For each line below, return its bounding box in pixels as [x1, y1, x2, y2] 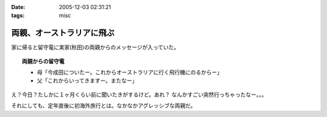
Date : [11, 4, 25, 10]
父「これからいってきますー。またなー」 [37, 77, 137, 84]
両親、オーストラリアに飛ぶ [11, 28, 114, 38]
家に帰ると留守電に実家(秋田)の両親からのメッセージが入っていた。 [11, 44, 180, 51]
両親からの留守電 [22, 58, 65, 65]
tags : [11, 12, 25, 19]
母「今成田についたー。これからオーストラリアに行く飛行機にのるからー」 [37, 69, 223, 76]
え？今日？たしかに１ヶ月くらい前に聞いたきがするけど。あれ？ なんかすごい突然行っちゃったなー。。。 [11, 91, 268, 98]
